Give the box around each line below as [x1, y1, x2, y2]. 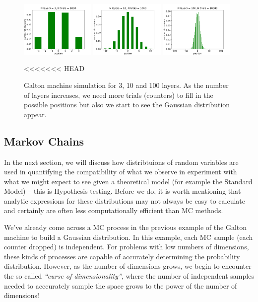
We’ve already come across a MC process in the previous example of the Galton [4, 222, 247, 232]
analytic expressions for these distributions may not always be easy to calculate [4, 195, 246, 206]
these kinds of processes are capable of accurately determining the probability [4, 251, 240, 261]
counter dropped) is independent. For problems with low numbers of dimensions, [4, 241, 249, 252]
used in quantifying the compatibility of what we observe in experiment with [4, 166, 237, 177]
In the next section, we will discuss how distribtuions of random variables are [4, 156, 239, 167]
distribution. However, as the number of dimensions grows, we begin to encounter [4, 261, 252, 271]
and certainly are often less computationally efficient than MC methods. [4, 205, 223, 216]
